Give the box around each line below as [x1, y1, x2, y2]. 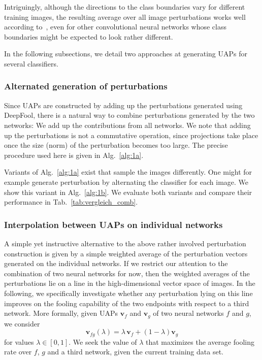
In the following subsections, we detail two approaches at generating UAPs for [4, 48, 248, 59]
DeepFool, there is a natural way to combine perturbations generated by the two [4, 110, 255, 120]
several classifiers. [4, 58, 58, 69]
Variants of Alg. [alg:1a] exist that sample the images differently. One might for [4, 167, 252, 177]
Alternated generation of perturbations [4, 80, 168, 92]
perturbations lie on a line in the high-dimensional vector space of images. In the [4, 278, 255, 288]
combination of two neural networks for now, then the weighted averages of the [4, 268, 250, 278]
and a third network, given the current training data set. [47, 346, 223, 357]
